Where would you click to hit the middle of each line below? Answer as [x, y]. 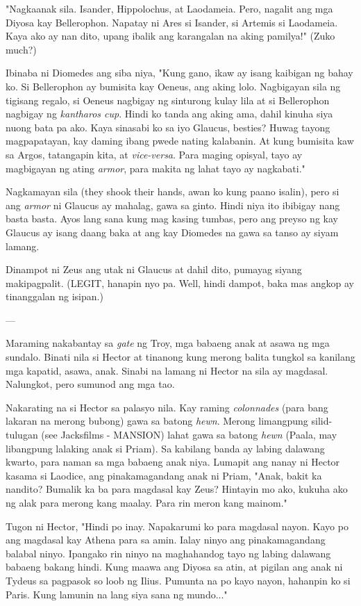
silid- [322, 421]
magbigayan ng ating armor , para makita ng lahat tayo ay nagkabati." [156, 168]
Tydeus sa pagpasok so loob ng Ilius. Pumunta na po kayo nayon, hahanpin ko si [178, 580]
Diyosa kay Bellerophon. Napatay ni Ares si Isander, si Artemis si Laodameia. [172, 22]
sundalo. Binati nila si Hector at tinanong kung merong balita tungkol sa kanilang [180, 357]
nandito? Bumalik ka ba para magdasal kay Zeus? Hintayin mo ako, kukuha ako [177, 489]
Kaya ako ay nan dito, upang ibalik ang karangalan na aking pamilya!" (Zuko [170, 36]
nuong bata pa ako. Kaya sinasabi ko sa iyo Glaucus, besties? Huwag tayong [168, 127]
